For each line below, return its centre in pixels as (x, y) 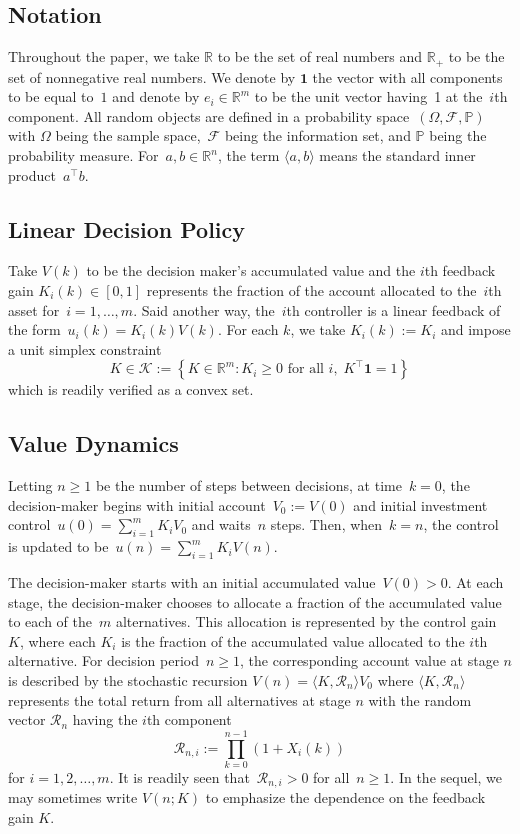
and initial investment (420, 504)
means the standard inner (397, 155)
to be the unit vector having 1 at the (368, 96)
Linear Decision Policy (127, 228)
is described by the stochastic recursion (128, 679)
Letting (30, 485)
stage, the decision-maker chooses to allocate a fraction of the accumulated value (255, 601)
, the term (248, 155)
